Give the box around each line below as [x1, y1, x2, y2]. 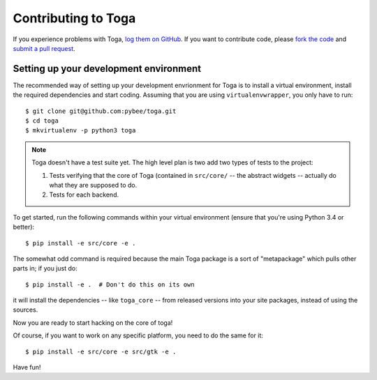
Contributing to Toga [13, 10, 136, 26]
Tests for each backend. [49, 190, 119, 199]
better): [13, 223, 35, 231]
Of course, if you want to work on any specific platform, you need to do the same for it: [13, 331, 263, 340]
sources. [13, 305, 38, 314]
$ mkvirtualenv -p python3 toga [25, 126, 136, 135]
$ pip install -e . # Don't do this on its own [25, 280, 195, 289]
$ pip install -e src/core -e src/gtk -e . [25, 347, 177, 356]
